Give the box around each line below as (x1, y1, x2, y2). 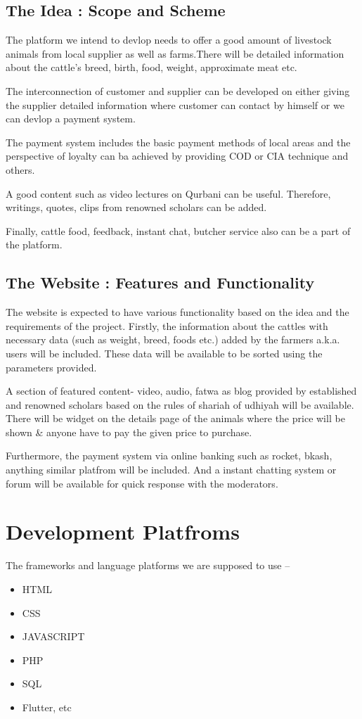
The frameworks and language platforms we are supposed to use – (6, 558, 290, 573)
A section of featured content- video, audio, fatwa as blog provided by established (6, 383, 357, 398)
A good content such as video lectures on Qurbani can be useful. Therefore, (6, 186, 331, 201)
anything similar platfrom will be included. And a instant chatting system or (6, 462, 337, 477)
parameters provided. (6, 359, 97, 374)
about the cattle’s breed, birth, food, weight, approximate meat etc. (6, 60, 297, 75)
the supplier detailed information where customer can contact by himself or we (6, 97, 344, 112)
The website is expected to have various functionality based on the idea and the (6, 305, 349, 319)
